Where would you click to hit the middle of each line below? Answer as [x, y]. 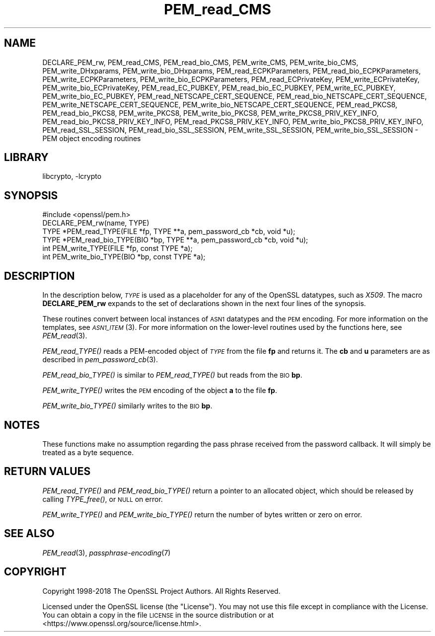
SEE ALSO [29, 534]
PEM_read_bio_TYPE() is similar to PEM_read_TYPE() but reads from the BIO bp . [172, 375]
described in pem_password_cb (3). [100, 360]
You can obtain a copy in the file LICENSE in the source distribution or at [158, 615]
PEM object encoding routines [92, 138]
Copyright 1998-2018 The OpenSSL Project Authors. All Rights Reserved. [161, 591]
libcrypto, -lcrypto [72, 176]
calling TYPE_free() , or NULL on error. [103, 499]
